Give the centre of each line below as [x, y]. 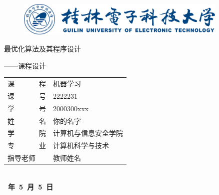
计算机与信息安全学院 [88, 133]
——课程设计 [25, 65]
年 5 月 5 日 [31, 186]
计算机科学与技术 [81, 145]
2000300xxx [71, 108]
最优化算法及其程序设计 [42, 49]
